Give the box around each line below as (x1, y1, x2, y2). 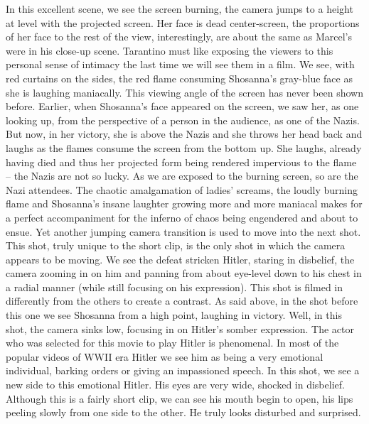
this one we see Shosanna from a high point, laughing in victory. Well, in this (6, 308, 342, 322)
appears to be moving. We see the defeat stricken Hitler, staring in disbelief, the (6, 251, 355, 266)
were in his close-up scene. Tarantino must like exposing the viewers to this (6, 43, 333, 58)
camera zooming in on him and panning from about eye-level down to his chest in (6, 266, 362, 281)
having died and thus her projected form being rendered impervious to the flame (6, 154, 357, 169)
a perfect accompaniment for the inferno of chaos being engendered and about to (6, 210, 358, 224)
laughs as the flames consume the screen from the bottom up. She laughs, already (6, 140, 362, 155)
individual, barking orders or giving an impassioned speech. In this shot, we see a (6, 363, 360, 378)
